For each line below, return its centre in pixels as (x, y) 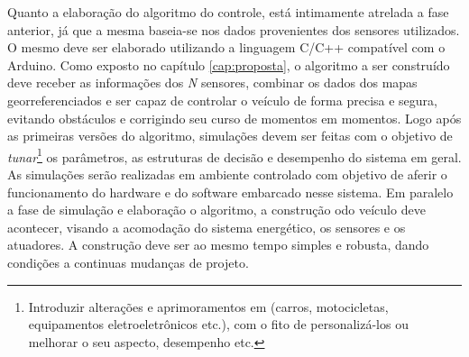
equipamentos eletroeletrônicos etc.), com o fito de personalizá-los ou (218, 324)
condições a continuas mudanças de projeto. (128, 262)
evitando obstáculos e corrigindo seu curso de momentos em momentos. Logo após (234, 118)
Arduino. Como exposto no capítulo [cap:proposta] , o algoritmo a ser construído (229, 64)
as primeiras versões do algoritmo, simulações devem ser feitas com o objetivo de (230, 136)
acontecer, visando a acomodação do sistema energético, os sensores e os (207, 227)
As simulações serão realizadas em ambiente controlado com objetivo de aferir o (227, 174)
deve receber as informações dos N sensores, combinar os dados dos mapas (212, 82)
